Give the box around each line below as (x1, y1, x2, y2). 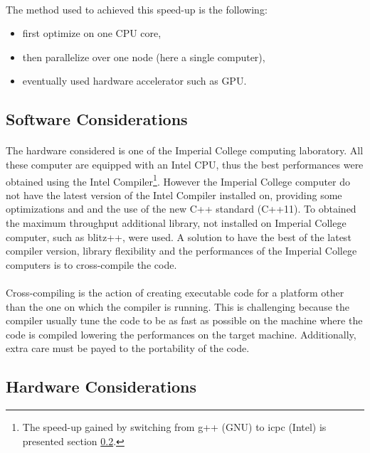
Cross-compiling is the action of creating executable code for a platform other (6, 284, 344, 299)
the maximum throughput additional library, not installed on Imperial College (6, 215, 347, 230)
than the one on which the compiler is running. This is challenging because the (6, 299, 349, 314)
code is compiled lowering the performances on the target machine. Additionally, (6, 326, 356, 341)
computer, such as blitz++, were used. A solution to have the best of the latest (6, 229, 351, 244)
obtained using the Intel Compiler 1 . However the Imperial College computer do (6, 171, 351, 188)
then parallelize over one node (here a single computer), (22, 49, 265, 64)
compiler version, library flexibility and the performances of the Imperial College (6, 243, 357, 258)
